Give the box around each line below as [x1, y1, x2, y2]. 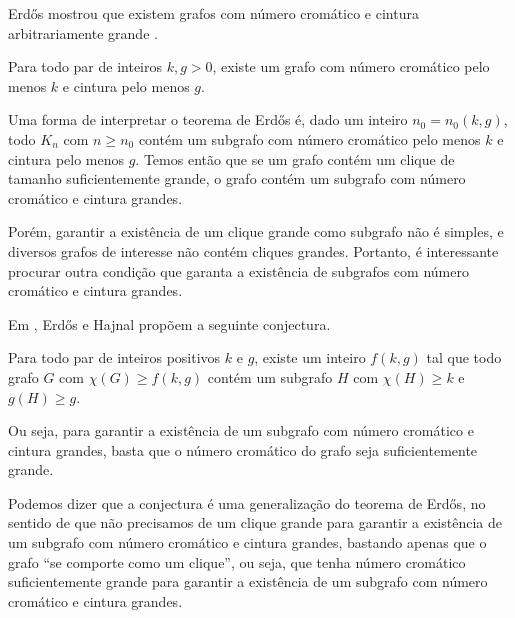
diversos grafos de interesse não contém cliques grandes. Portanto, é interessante [8, 240, 499, 261]
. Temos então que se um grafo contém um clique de [135, 148, 455, 169]
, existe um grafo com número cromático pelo [212, 56, 490, 77]
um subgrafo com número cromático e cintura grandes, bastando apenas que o [8, 532, 487, 553]
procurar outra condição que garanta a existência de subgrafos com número [8, 260, 469, 281]
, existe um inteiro [254, 347, 366, 368]
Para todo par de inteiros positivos [8, 347, 221, 368]
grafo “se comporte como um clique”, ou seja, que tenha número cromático [8, 551, 466, 572]
